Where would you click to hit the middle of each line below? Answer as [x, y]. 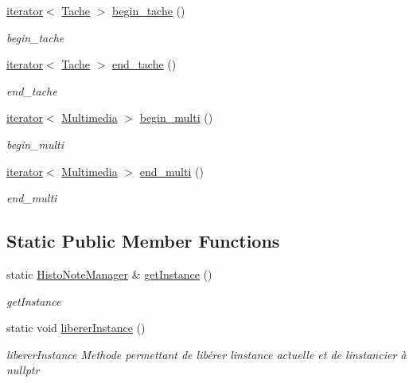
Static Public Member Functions [143, 241]
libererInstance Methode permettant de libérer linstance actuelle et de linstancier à [206, 354]
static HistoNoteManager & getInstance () [109, 274]
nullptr [23, 370]
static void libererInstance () [76, 328]
